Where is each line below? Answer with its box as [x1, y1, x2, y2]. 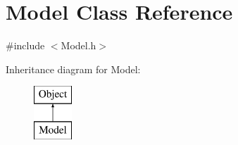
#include [6, 38, 45, 53]
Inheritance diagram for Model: [6, 61, 141, 76]
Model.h [61, 38, 96, 53]
